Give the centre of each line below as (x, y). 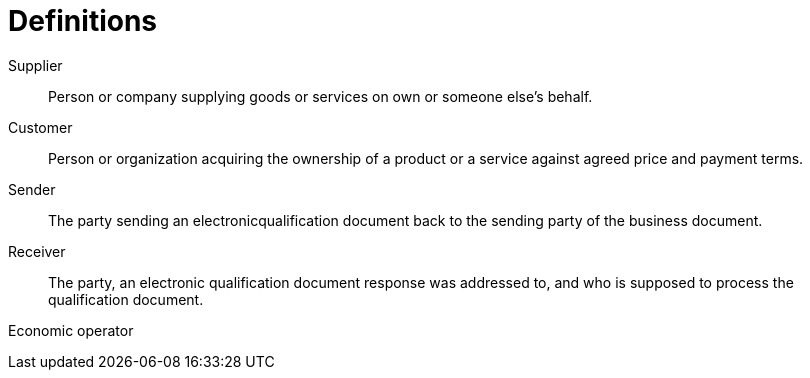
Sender (32, 189)
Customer (40, 127)
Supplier (35, 65)
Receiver (37, 251)
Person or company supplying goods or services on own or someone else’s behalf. (320, 96)
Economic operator (71, 330)
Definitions (83, 21)
